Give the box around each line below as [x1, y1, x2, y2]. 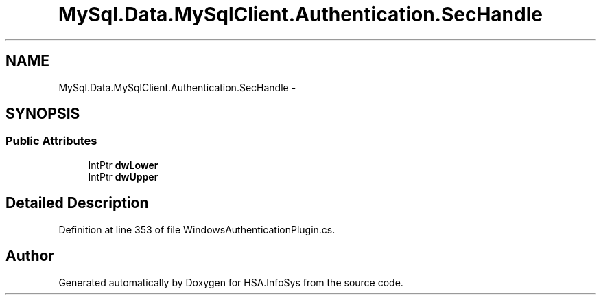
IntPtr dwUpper [88, 170, 158, 183]
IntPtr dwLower [88, 159, 158, 171]
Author [5, 247, 54, 265]
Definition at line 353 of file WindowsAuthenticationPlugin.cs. [58, 223, 335, 235]
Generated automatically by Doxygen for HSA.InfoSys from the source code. [58, 276, 403, 288]
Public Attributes [5, 134, 97, 148]
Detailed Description [5, 194, 149, 212]
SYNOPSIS [5, 105, 80, 123]
